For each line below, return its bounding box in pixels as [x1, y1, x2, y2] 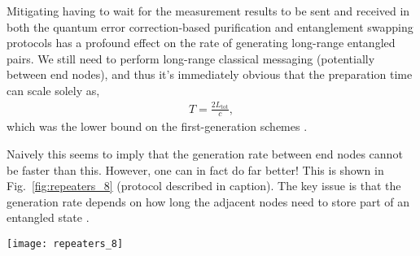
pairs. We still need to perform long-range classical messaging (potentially [7, 50, 375, 67]
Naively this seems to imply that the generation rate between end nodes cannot [7, 145, 403, 162]
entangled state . [7, 209, 90, 226]
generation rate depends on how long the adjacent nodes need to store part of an [7, 193, 410, 210]
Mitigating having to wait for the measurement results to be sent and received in [7, 2, 410, 19]
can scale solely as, [7, 81, 100, 98]
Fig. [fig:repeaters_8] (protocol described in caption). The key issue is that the [7, 177, 401, 194]
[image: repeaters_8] [7, 237, 124, 249]
